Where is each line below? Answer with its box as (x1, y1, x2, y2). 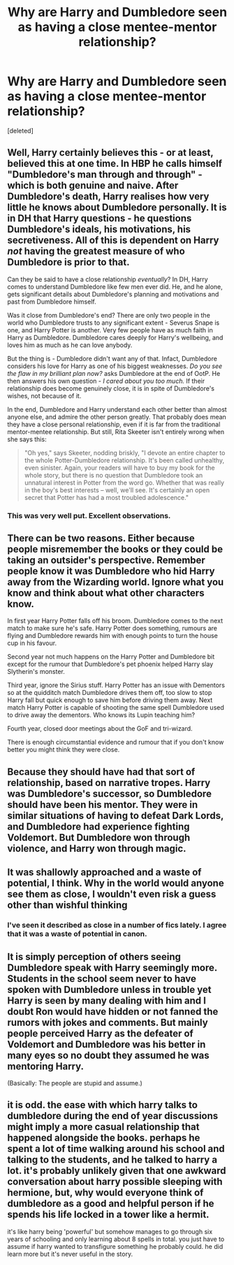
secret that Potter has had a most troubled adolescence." (24, 493, 189, 501)
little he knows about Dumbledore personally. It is (7, 201, 227, 214)
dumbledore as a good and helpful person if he (7, 1198, 214, 1210)
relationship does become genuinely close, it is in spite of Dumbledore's (7, 384, 215, 393)
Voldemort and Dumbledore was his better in (7, 1039, 206, 1050)
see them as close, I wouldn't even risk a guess (7, 888, 217, 900)
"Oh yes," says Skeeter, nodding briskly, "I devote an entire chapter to (24, 448, 226, 456)
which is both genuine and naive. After (7, 180, 179, 191)
